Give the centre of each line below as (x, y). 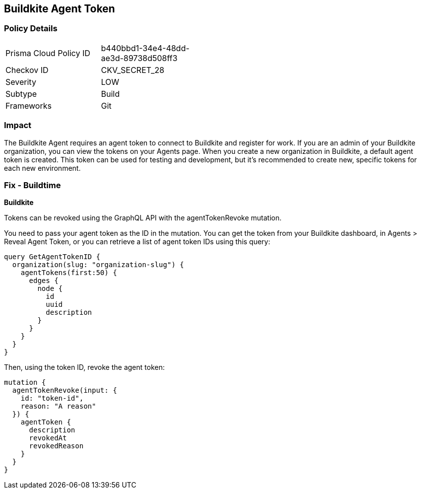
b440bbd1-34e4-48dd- (145, 48)
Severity (21, 82)
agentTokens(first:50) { (69, 273)
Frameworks (29, 106)
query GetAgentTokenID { (52, 257)
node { (50, 289)
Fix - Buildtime (33, 185)
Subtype (21, 94)
